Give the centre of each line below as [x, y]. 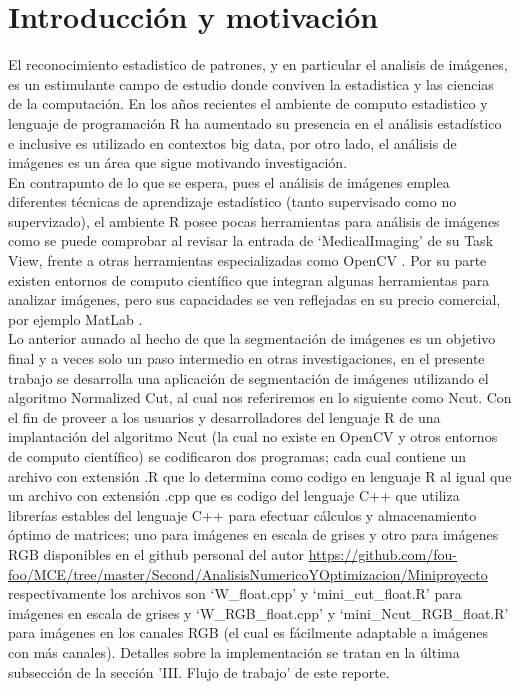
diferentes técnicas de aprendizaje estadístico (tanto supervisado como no [232, 201]
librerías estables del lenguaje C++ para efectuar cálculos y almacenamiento [242, 514]
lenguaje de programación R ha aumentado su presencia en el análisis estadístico [255, 122]
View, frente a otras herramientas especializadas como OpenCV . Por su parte [247, 260]
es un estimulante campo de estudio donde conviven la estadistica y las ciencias [251, 83]
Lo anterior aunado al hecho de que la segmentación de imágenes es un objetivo [252, 338]
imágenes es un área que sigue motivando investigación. [178, 162]
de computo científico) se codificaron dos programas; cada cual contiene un [237, 456]
